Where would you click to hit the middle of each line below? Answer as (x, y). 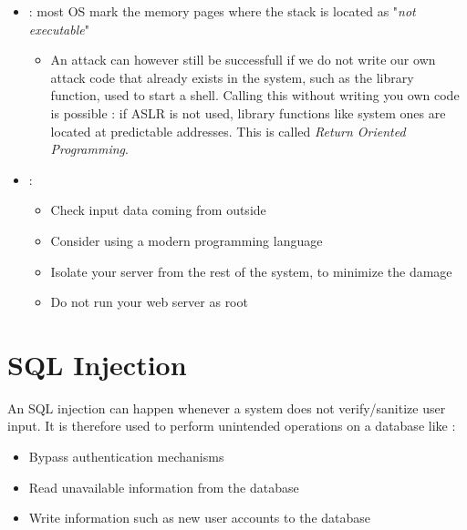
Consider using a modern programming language (187, 240)
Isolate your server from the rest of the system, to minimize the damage (251, 271)
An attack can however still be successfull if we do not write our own (243, 60)
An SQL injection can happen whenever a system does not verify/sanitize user (227, 408)
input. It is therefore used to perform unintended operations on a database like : (232, 426)
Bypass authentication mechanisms (126, 457)
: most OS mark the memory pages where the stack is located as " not (222, 11)
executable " (59, 29)
